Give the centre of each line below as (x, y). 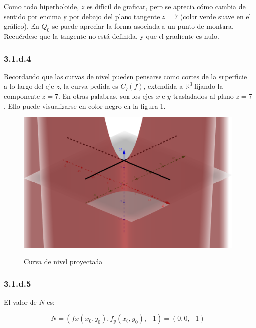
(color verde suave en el (215, 16)
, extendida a (163, 86)
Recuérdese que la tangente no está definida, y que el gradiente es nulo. (112, 36)
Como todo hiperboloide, (42, 6)
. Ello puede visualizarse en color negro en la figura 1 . (85, 105)
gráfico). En (22, 26)
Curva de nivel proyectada (63, 261)
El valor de (20, 302)
